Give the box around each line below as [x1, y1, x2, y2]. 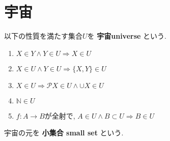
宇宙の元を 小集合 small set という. [4, 127, 124, 138]
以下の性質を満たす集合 [4, 31, 82, 41]
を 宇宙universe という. [87, 31, 166, 41]
